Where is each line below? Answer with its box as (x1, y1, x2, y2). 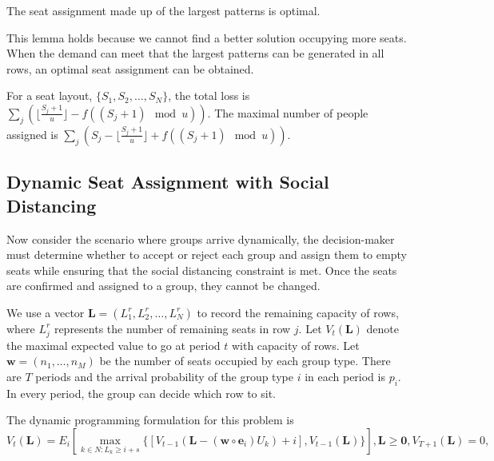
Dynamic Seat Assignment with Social (6, 169, 329, 194)
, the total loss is (168, 87, 250, 104)
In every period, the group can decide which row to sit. (6, 384, 277, 401)
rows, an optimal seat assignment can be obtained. (6, 60, 254, 77)
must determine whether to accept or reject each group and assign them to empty (6, 246, 407, 263)
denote (366, 320, 400, 336)
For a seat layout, (6, 87, 93, 104)
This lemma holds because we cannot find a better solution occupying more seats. (6, 29, 407, 46)
